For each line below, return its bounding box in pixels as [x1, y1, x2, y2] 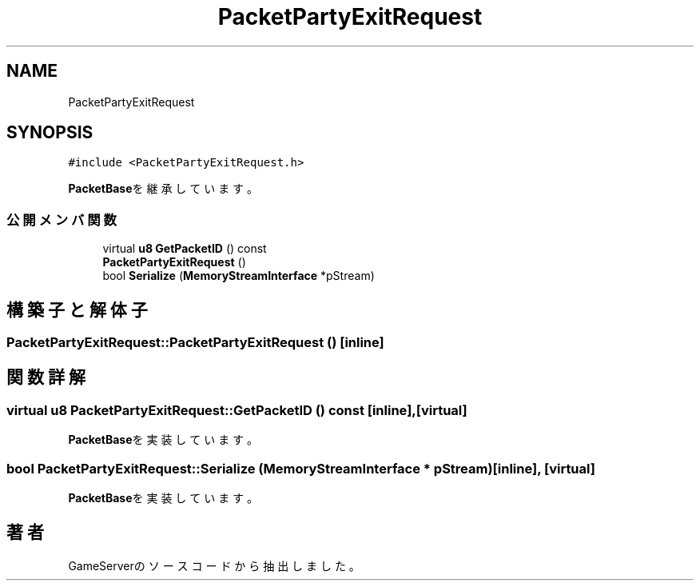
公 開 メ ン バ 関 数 [6, 211, 117, 228]
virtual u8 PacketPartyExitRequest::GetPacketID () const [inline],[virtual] [6, 401, 467, 418]
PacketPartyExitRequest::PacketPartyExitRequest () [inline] [6, 334, 384, 351]
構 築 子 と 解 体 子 [6, 299, 148, 320]
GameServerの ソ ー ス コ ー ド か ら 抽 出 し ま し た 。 [68, 558, 360, 573]
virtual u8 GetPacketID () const [102, 242, 267, 256]
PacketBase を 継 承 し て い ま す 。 [68, 182, 259, 196]
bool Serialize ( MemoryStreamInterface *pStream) [102, 269, 375, 283]
